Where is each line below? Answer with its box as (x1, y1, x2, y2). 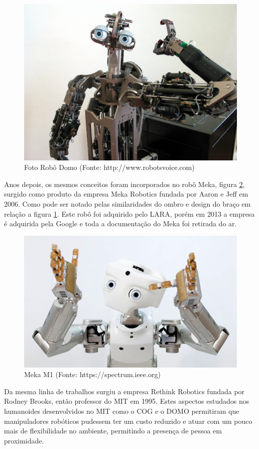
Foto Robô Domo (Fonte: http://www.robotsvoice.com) (24, 162, 195, 172)
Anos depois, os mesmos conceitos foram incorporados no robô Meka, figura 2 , (4, 178, 245, 189)
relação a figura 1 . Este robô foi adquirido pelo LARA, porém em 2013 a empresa (4, 208, 255, 219)
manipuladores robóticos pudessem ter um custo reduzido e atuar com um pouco (4, 415, 252, 426)
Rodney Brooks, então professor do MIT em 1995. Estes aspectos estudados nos (4, 396, 249, 406)
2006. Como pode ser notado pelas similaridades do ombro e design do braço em (4, 198, 251, 209)
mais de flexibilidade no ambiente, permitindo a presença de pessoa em (4, 425, 222, 436)
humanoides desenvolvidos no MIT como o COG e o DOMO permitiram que (4, 406, 239, 416)
